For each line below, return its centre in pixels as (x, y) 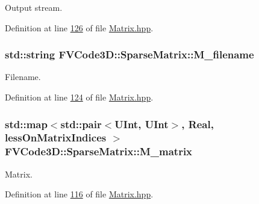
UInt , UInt (142, 124)
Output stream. (34, 7)
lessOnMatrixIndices (56, 138)
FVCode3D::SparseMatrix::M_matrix (99, 151)
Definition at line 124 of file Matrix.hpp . (79, 97)
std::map (26, 124)
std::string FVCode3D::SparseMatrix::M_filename (129, 54)
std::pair (81, 124)
